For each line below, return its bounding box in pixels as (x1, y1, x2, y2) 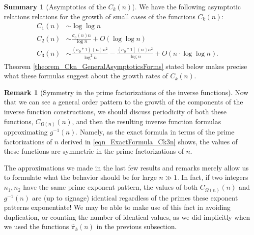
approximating (4, 127, 48, 137)
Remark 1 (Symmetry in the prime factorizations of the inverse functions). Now (4, 87, 249, 97)
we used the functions (4, 221, 69, 232)
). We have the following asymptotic (132, 1, 241, 11)
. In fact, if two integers (177, 172, 248, 182)
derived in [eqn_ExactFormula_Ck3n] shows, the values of (60, 136, 238, 146)
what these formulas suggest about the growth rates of (4, 70, 168, 81)
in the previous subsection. (96, 221, 177, 232)
